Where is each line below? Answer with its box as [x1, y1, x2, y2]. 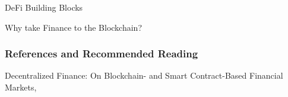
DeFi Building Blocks [5, 1, 83, 13]
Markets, [5, 81, 37, 93]
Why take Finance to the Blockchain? [5, 21, 142, 33]
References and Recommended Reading [5, 46, 198, 61]
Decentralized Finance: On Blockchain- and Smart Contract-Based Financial [5, 69, 283, 82]
